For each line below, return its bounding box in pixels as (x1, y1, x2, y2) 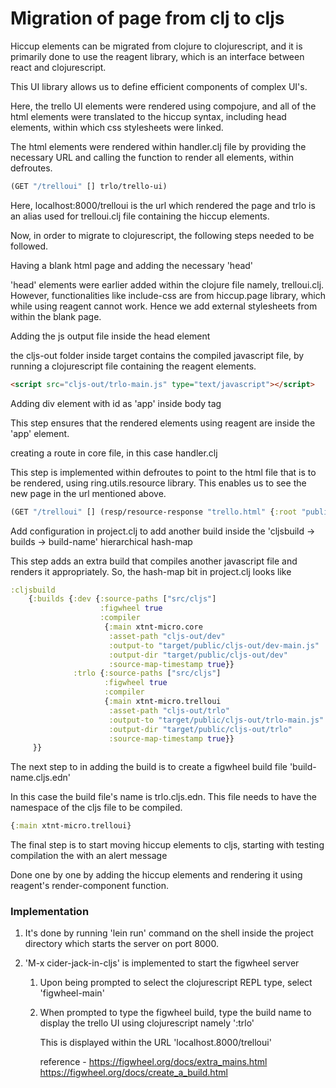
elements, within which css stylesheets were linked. (10, 121, 224, 133)
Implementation (10, 905, 90, 919)
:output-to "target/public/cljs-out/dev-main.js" (108, 640, 320, 651)
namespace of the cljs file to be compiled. (10, 802, 183, 814)
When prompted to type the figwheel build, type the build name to (39, 1007, 312, 1019)
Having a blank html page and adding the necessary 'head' (10, 259, 254, 271)
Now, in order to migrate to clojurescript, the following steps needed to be (10, 229, 315, 241)
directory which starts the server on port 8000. (24, 938, 219, 950)
